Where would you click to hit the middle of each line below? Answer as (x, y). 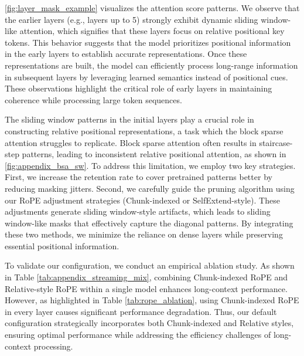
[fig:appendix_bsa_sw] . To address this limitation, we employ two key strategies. (150, 165)
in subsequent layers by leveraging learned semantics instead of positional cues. (146, 77)
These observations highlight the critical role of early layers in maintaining (139, 88)
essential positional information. (62, 245)
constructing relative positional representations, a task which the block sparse (144, 130)
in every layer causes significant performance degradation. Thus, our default (141, 311)
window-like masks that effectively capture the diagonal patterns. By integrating (149, 223)
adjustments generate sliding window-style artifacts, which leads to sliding (138, 211)
